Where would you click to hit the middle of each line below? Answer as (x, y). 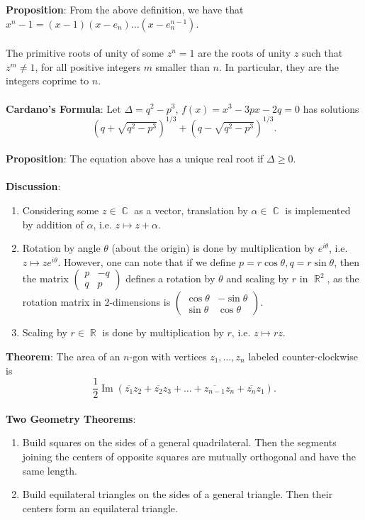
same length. (50, 470)
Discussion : (33, 186)
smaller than (182, 66)
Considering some (61, 210)
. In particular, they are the (279, 66)
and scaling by (258, 278)
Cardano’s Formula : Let (63, 108)
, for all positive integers (88, 66)
